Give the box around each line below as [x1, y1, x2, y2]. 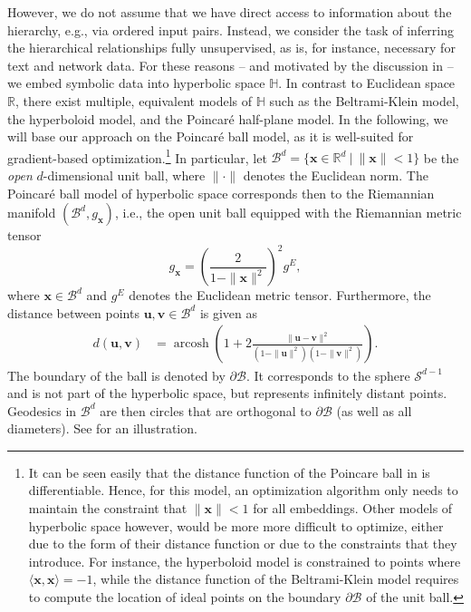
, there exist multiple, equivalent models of [14, 91, 253, 110]
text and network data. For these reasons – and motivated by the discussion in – [7, 55, 454, 74]
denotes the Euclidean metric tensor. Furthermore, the [129, 286, 431, 305]
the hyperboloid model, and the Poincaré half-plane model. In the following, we [7, 109, 448, 128]
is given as [199, 303, 258, 322]
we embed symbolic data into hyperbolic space [7, 73, 265, 92]
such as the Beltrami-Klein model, [269, 91, 459, 110]
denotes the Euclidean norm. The [243, 166, 428, 184]
